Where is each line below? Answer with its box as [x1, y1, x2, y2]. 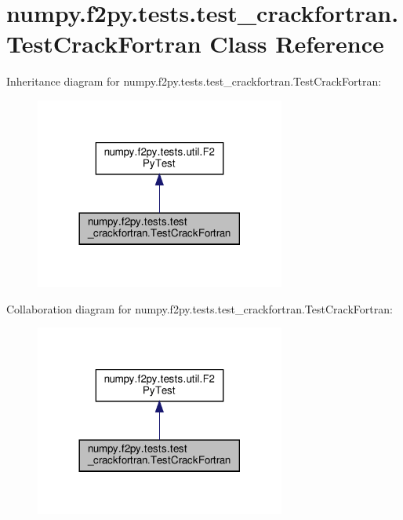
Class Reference [209, 27, 384, 60]
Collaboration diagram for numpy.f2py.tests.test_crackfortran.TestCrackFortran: [6, 300, 393, 317]
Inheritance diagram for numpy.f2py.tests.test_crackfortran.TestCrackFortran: [6, 73, 382, 90]
